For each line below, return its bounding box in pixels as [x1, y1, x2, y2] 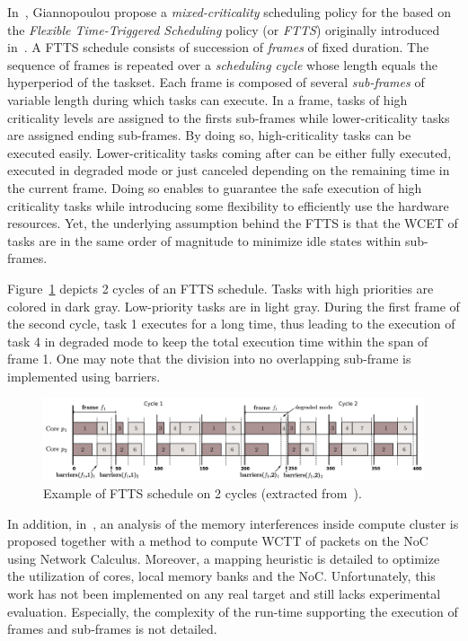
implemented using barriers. [7, 366, 161, 385]
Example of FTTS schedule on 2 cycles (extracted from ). [43, 483, 362, 502]
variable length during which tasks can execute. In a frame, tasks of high [7, 90, 408, 109]
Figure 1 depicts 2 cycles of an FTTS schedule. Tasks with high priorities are [7, 278, 434, 297]
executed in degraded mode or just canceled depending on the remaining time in [7, 161, 450, 180]
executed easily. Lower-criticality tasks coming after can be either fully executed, [7, 143, 452, 162]
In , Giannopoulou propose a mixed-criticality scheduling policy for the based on [7, 3, 451, 21]
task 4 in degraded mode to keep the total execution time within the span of [7, 331, 428, 350]
